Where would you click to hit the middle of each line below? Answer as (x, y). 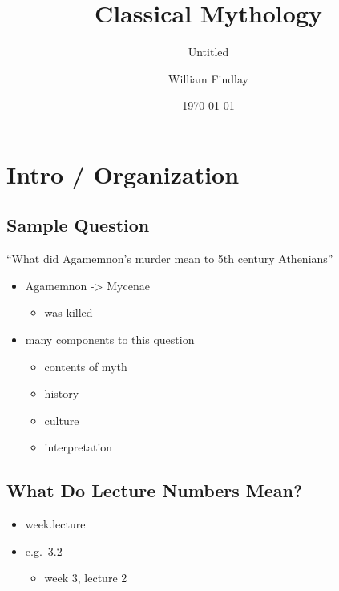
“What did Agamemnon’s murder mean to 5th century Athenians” (170, 259)
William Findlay (208, 78)
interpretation (79, 447)
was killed (69, 312)
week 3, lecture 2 (86, 578)
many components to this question (110, 340)
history (62, 393)
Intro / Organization (123, 174)
